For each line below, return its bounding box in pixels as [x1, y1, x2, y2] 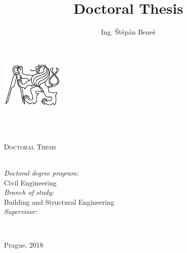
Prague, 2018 [4, 239, 43, 250]
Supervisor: [4, 206, 37, 217]
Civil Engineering [4, 177, 57, 187]
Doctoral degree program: [4, 168, 79, 178]
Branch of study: [4, 187, 54, 197]
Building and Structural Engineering [4, 196, 114, 207]
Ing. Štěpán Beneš [101, 27, 156, 37]
